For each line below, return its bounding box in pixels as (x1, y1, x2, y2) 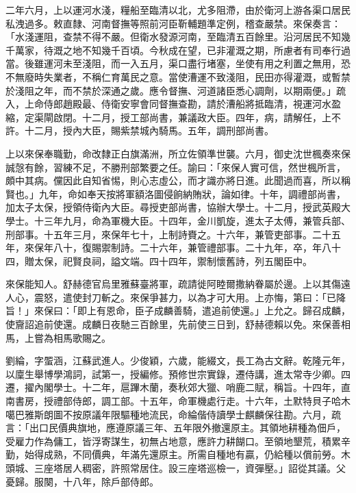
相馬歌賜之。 (53, 330, 111, 344)
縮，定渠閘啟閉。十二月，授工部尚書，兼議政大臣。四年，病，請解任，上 (5, 110, 331, 124)
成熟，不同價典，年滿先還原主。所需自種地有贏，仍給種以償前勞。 (43, 447, 341, 462)
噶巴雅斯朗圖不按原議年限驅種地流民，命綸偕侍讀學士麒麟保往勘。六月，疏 (5, 407, 341, 421)
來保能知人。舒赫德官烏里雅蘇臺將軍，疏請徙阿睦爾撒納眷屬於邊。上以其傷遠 (5, 277, 351, 291)
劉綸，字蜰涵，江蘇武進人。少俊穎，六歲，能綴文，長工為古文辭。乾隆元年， (5, 353, 351, 368)
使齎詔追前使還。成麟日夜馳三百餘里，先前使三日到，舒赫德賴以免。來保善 (5, 317, 341, 331)
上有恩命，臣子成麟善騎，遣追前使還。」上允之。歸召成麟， (86, 303, 351, 318)
